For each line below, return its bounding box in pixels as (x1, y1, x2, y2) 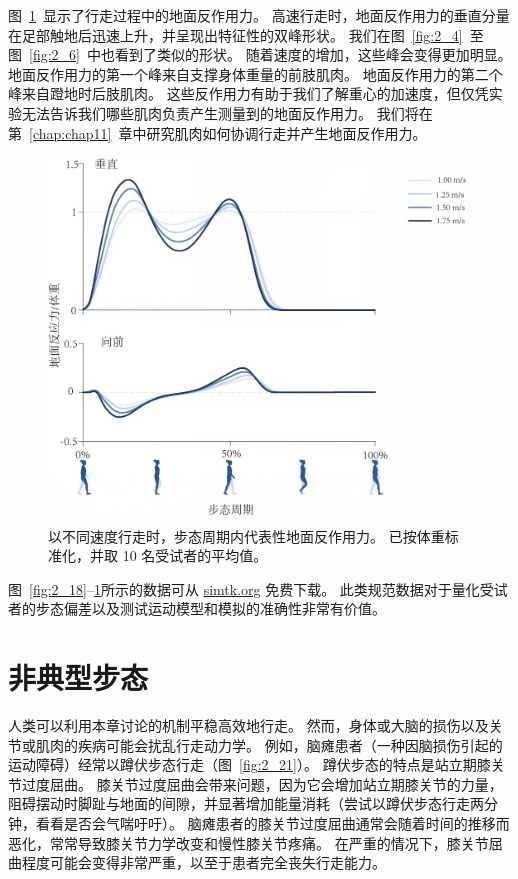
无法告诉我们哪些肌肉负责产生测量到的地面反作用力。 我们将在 (21, 102, 433, 123)
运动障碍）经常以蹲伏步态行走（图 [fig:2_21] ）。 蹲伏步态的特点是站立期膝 (8, 754, 491, 775)
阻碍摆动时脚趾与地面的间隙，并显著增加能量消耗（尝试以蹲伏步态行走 (8, 793, 470, 814)
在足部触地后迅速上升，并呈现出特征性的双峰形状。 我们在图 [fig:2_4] (8, 24, 463, 45)
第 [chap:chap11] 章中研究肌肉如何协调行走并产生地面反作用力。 (8, 122, 427, 143)
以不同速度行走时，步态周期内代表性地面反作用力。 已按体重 (48, 525, 445, 546)
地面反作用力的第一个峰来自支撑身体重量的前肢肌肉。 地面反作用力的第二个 (8, 63, 503, 84)
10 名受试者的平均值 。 (122, 545, 268, 566)
